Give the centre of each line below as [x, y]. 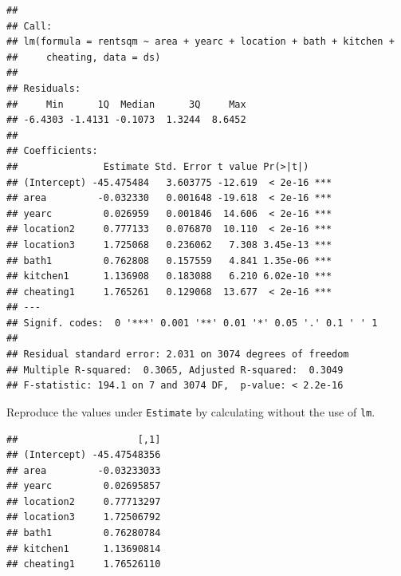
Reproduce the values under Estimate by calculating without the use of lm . [191, 411]
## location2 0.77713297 [84, 501]
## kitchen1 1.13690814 [84, 548]
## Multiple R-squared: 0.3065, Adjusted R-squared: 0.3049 [175, 370]
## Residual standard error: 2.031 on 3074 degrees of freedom [178, 355]
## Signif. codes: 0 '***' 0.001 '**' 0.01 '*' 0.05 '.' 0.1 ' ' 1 [192, 323]
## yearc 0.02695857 [84, 486]
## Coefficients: [52, 151]
